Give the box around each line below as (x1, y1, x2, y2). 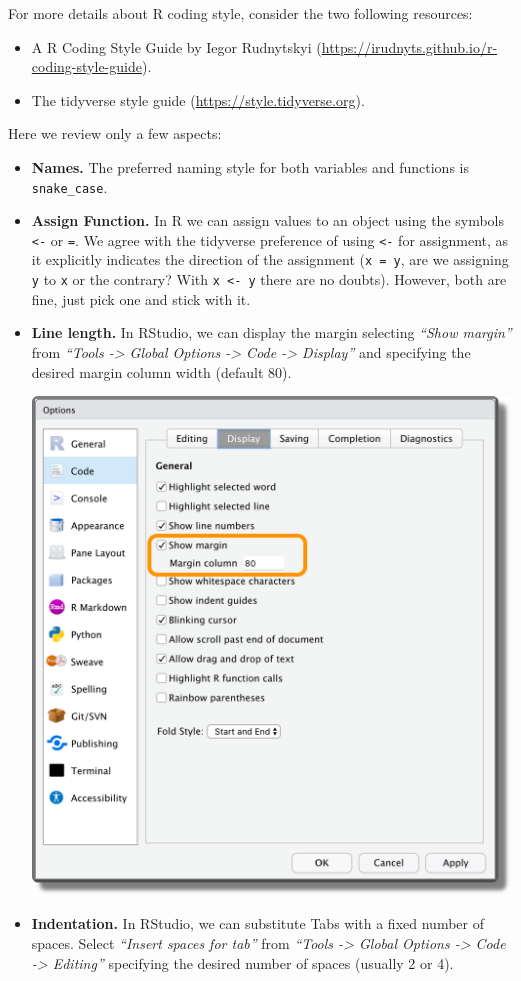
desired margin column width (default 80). (31, 361, 292, 382)
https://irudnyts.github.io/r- (321, 36, 498, 57)
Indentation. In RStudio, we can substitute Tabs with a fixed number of (31, 913, 484, 934)
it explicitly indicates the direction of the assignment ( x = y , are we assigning (31, 249, 509, 270)
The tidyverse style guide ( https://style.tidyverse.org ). (31, 89, 365, 110)
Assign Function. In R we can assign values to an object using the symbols (31, 210, 505, 231)
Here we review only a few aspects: (8, 123, 222, 144)
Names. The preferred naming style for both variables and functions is (31, 156, 469, 177)
